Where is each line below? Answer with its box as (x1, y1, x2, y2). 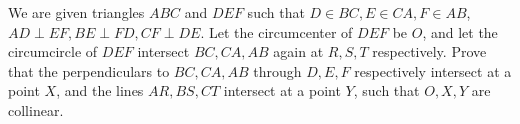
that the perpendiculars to (8, 60, 170, 81)
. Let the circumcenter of (200, 21, 353, 42)
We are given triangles (8, 2, 145, 22)
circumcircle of (8, 41, 98, 62)
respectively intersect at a (354, 60, 512, 81)
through (253, 60, 302, 81)
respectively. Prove (372, 41, 487, 62)
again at (273, 41, 324, 62)
